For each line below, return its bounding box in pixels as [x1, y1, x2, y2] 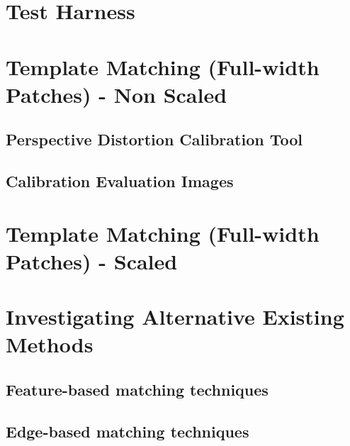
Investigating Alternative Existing [6, 302, 344, 331]
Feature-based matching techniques [6, 379, 269, 401]
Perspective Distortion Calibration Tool [6, 128, 303, 150]
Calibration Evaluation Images [6, 170, 234, 192]
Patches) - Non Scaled [6, 79, 227, 108]
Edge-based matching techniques [6, 420, 249, 442]
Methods [6, 330, 94, 359]
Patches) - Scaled [6, 246, 178, 275]
